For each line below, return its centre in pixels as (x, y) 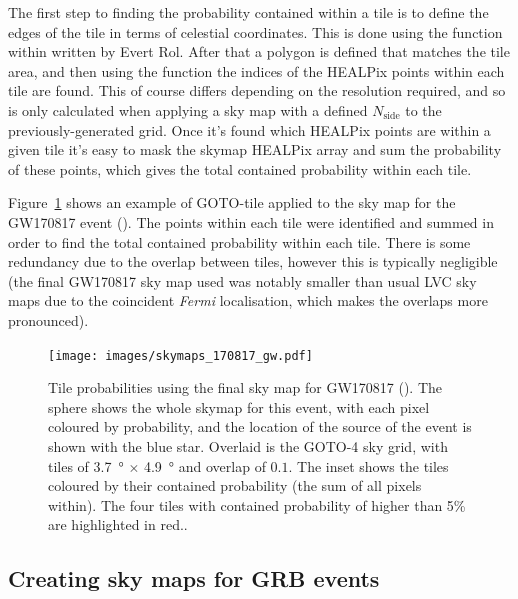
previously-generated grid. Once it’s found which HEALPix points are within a (249, 129)
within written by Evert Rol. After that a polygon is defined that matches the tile (259, 51)
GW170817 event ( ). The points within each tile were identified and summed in (251, 221)
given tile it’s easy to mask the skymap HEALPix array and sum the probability (255, 149)
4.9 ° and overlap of (204, 465)
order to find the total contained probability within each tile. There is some (239, 241)
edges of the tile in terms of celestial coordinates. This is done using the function (255, 31)
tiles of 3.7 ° (86, 465)
